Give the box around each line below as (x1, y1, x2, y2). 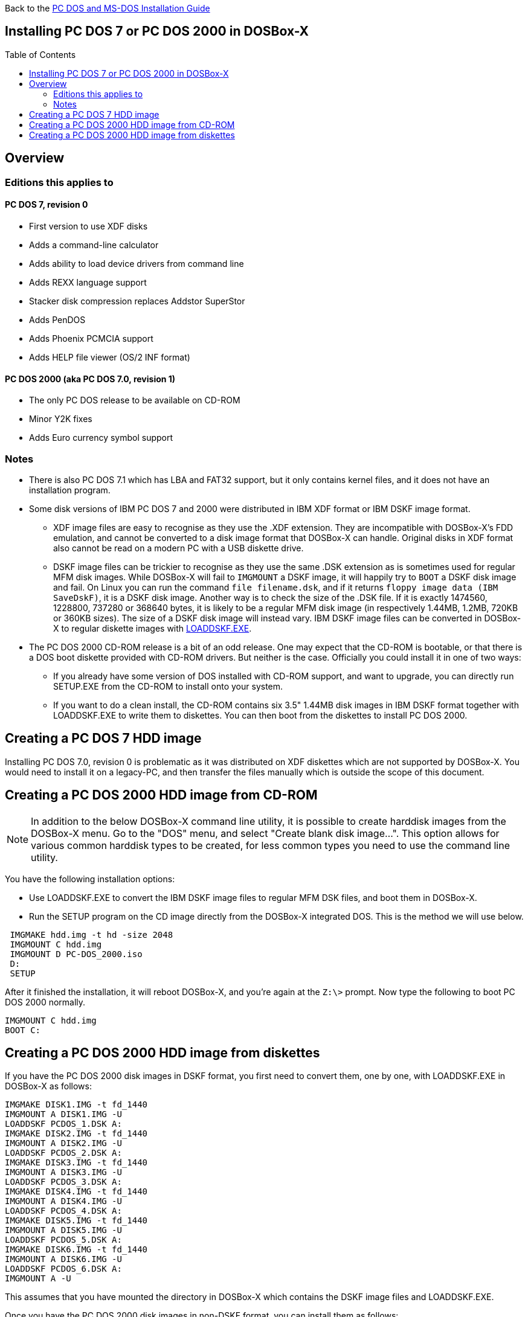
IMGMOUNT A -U (5, 1274, 71, 1284)
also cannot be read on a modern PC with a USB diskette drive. (53, 542, 304, 553)
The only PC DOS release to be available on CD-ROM (29, 395, 240, 406)
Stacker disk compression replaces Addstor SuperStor (29, 295, 245, 306)
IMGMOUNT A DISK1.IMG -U (5, 1109, 122, 1120)
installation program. (29, 484, 111, 495)
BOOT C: (5, 1025, 41, 1035)
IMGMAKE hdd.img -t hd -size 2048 (10, 929, 173, 940)
